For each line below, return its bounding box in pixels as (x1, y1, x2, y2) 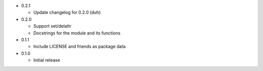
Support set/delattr (33, 23, 72, 29)
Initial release (33, 57, 60, 63)
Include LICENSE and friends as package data (33, 44, 126, 50)
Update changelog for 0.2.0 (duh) (33, 10, 101, 16)
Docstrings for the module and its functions (33, 30, 121, 36)
